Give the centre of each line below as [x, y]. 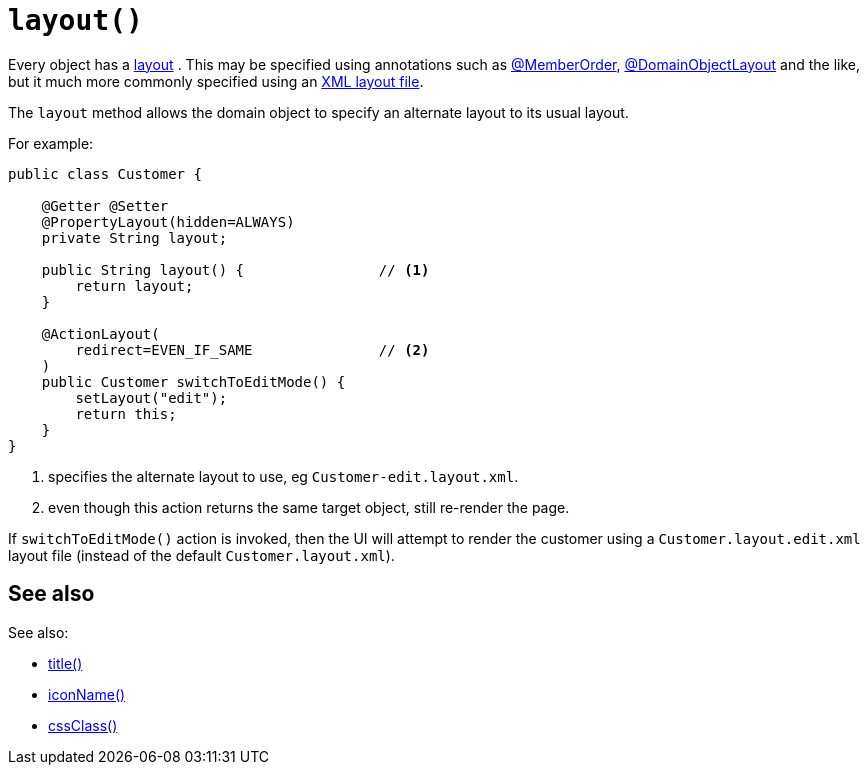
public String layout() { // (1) [235, 269]
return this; [126, 413]
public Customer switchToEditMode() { [193, 381]
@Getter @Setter [105, 205]
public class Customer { [105, 173]
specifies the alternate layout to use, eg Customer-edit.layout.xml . [283, 476]
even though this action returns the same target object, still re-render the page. [309, 507]
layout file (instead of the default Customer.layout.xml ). [201, 555]
